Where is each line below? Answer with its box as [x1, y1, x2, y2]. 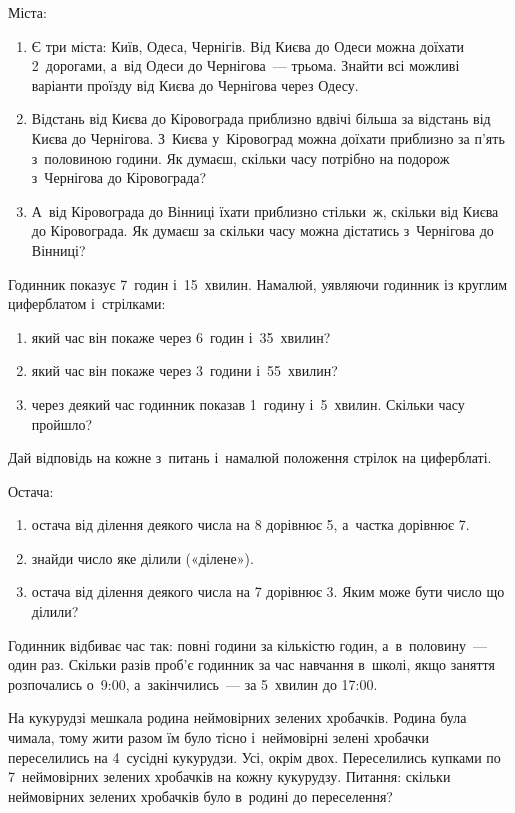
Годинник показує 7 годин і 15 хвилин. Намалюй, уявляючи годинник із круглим [8, 273, 508, 294]
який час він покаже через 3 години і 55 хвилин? [31, 360, 338, 381]
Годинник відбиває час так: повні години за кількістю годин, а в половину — [8, 634, 487, 655]
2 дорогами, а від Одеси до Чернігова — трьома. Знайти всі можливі [31, 55, 460, 76]
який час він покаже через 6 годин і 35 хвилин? [31, 326, 331, 347]
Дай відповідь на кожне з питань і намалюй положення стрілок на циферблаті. [8, 447, 492, 468]
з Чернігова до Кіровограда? [31, 167, 207, 188]
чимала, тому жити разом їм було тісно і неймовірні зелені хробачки [8, 727, 429, 748]
